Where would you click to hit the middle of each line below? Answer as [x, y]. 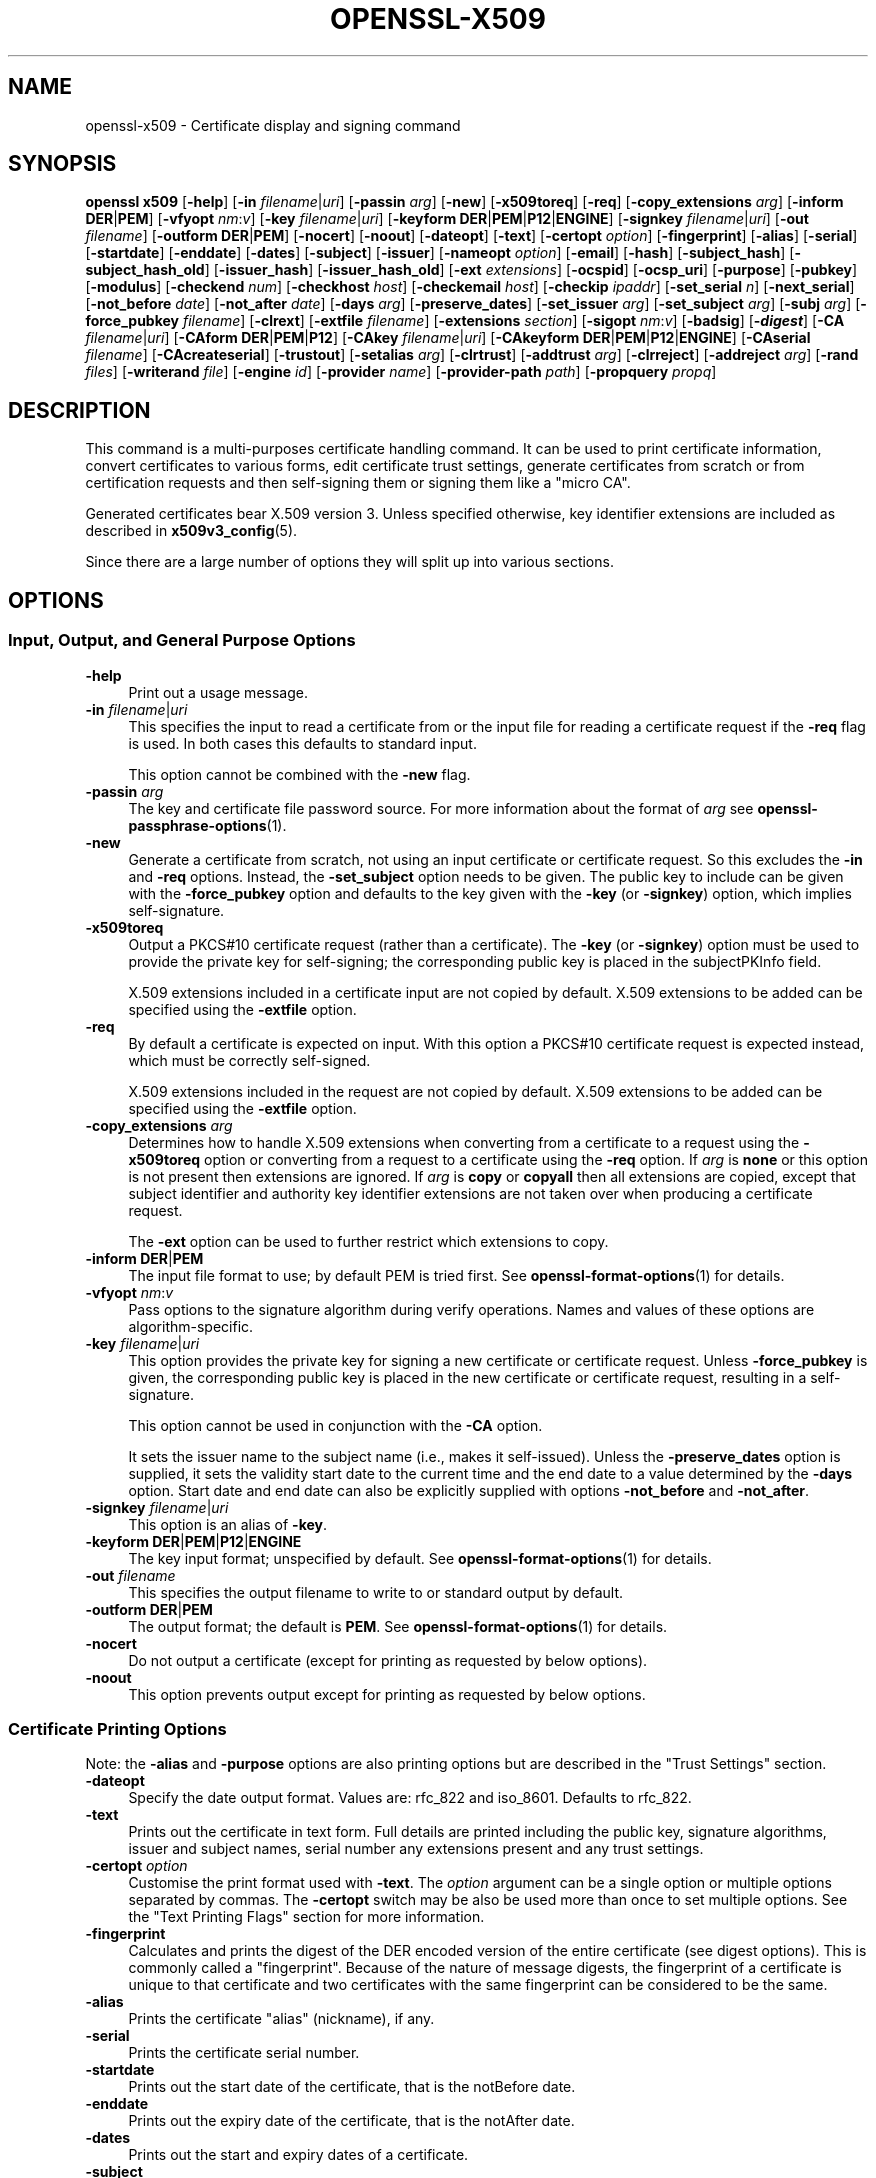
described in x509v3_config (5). [191, 531]
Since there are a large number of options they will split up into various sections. [349, 562]
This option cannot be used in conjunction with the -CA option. [335, 1425]
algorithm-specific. [191, 1326]
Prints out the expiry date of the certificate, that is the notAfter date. [351, 2121]
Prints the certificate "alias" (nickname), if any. [281, 2019]
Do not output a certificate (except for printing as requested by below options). [388, 1660]
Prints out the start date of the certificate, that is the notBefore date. [352, 2087]
